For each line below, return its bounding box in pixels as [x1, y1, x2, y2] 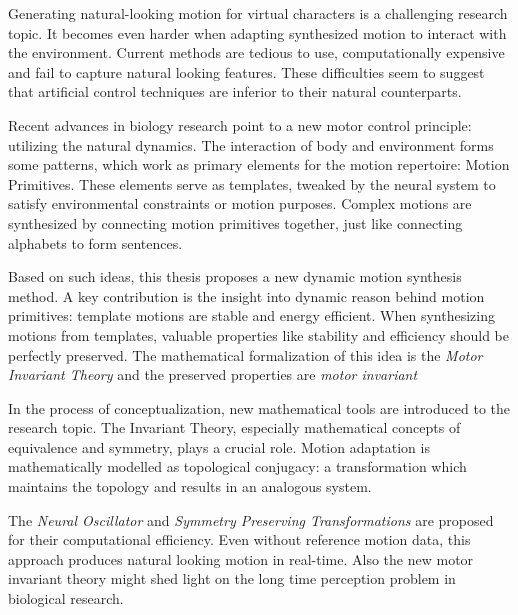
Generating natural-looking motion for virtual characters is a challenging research [8, 3, 508, 23]
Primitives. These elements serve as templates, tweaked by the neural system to [8, 173, 496, 194]
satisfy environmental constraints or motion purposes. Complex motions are [8, 193, 472, 214]
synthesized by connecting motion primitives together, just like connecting [8, 212, 463, 233]
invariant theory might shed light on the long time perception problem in [8, 568, 456, 589]
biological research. [8, 588, 124, 609]
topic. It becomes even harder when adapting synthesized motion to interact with [8, 22, 507, 43]
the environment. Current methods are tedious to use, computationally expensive [8, 42, 505, 63]
